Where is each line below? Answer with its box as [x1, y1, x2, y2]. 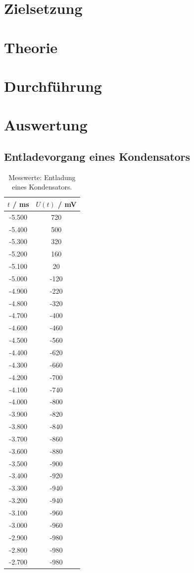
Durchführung [4, 75, 102, 96]
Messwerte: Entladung [8, 172, 76, 182]
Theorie [4, 37, 58, 57]
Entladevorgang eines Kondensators [4, 148, 191, 164]
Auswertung [4, 115, 88, 135]
